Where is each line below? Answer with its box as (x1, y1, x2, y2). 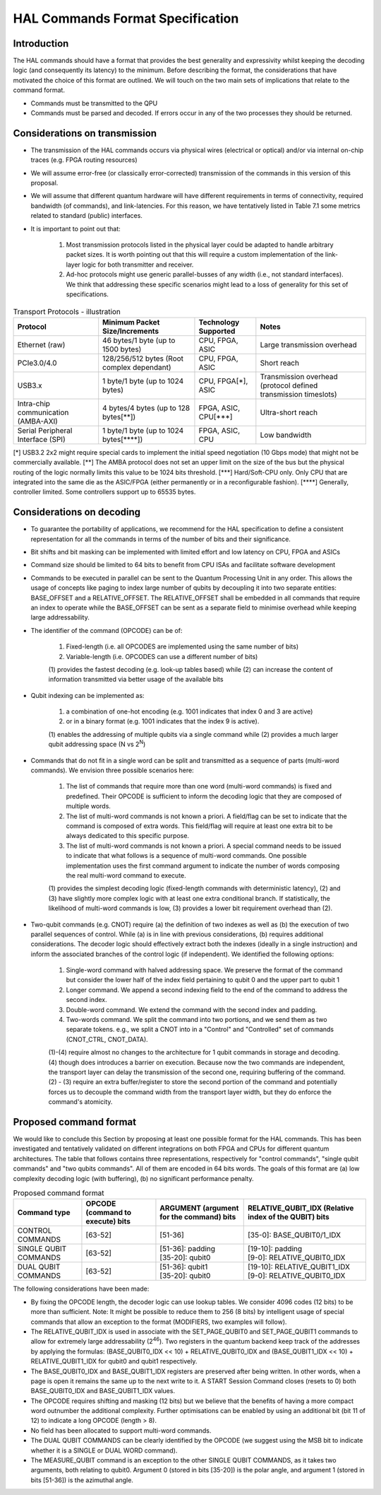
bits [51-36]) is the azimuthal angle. (30, 1475, 134, 1484)
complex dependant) (102, 362, 171, 372)
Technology (198, 317, 240, 327)
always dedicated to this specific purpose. (66, 832, 190, 840)
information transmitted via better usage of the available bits (48, 675, 224, 684)
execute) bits (85, 1216, 131, 1226)
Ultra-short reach (260, 407, 318, 417)
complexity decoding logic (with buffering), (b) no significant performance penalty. (13, 1174, 254, 1182)
